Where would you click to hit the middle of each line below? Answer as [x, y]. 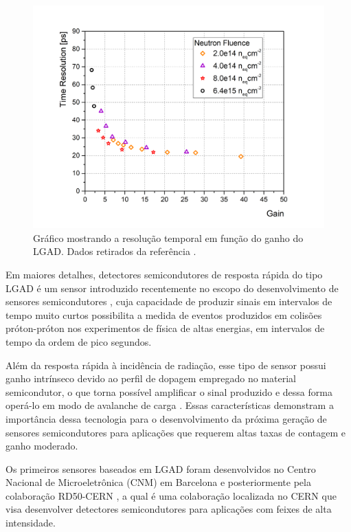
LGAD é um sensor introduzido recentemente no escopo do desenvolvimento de [172, 288]
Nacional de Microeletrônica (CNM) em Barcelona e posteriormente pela [158, 482]
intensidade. [31, 523]
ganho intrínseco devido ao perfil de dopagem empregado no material [151, 378]
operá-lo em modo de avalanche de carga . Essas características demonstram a [170, 405]
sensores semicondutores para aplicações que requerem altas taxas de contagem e [175, 432]
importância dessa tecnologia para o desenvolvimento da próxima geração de [166, 418]
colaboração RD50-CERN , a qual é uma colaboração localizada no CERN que [171, 495]
